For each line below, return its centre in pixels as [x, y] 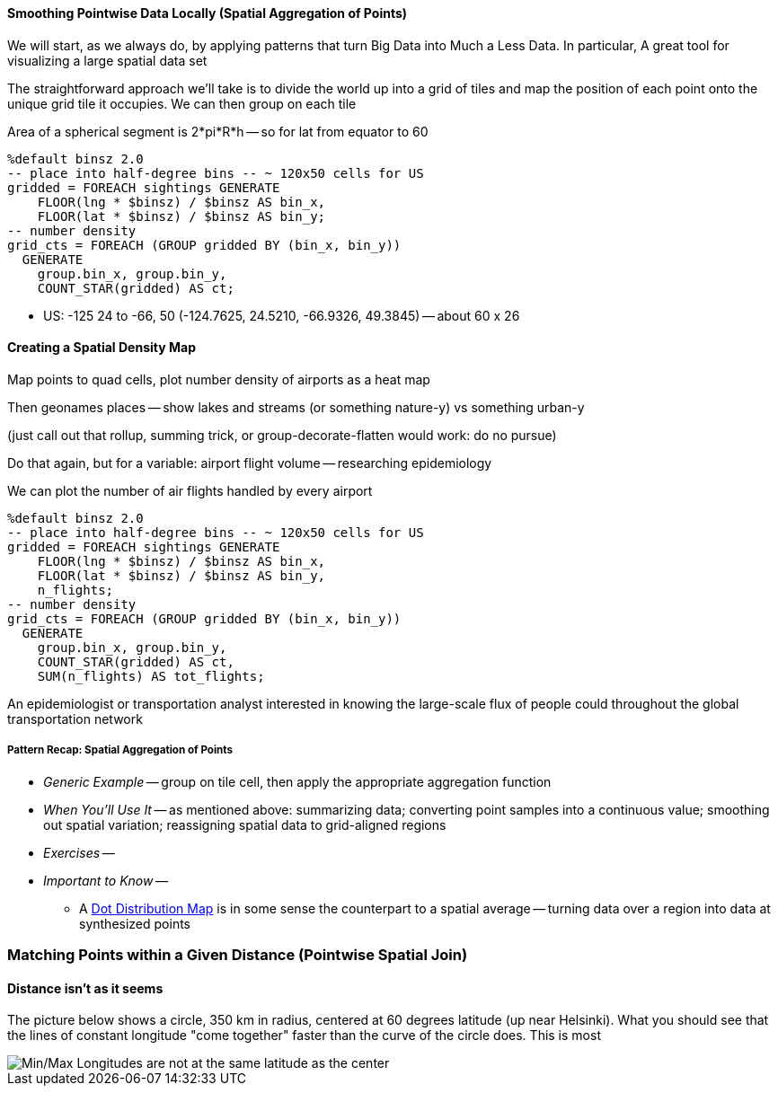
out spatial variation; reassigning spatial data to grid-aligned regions [245, 824]
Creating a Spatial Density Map [102, 348]
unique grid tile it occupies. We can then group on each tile [182, 103]
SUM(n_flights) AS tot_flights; [151, 676]
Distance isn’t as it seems [85, 988]
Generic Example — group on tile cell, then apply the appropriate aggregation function [297, 781]
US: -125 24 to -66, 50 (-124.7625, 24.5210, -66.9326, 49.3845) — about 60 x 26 [282, 315]
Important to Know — [106, 880]
